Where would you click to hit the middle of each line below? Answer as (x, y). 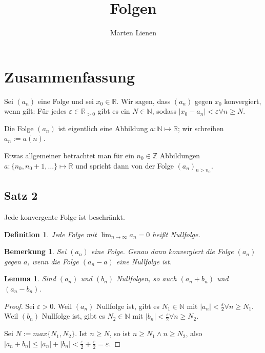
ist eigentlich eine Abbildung (103, 128)
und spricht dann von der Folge (125, 165)
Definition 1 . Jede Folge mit (50, 234)
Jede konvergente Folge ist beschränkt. (65, 217)
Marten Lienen (133, 33)
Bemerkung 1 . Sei (35, 251)
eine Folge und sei (66, 101)
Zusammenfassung (70, 76)
